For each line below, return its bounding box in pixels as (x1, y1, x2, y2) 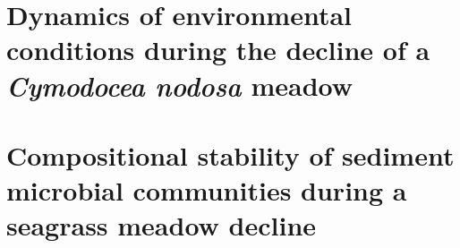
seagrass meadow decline (6, 207, 317, 244)
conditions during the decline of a (6, 31, 430, 68)
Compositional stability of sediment (6, 136, 455, 173)
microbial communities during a (6, 172, 407, 209)
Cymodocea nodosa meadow (6, 66, 353, 104)
